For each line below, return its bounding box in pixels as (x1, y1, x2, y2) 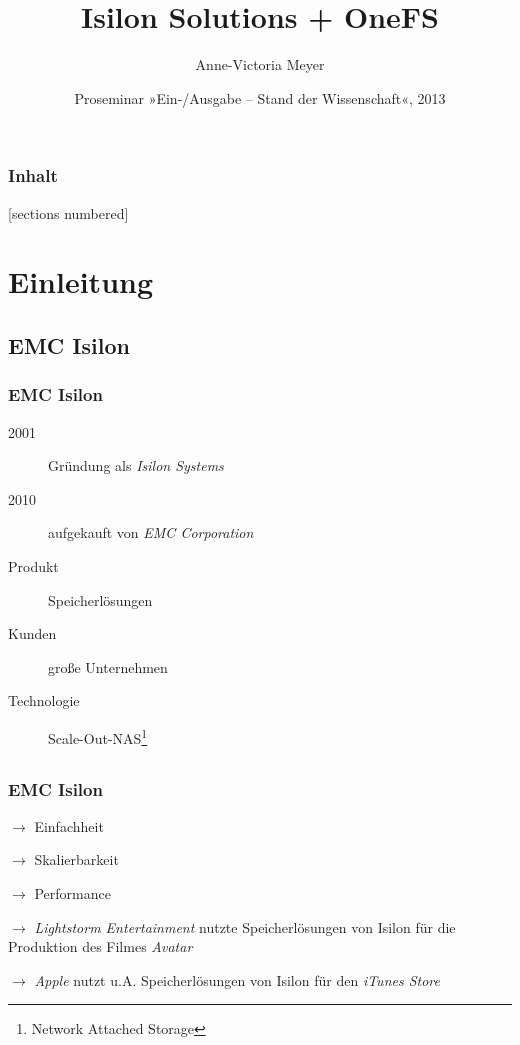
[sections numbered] (8, 202, 129, 223)
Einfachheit (34, 815, 104, 836)
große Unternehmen (48, 656, 168, 677)
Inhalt (8, 163, 58, 188)
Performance (34, 883, 111, 904)
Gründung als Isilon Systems (48, 455, 224, 476)
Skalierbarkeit (34, 849, 119, 870)
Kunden (8, 623, 57, 644)
